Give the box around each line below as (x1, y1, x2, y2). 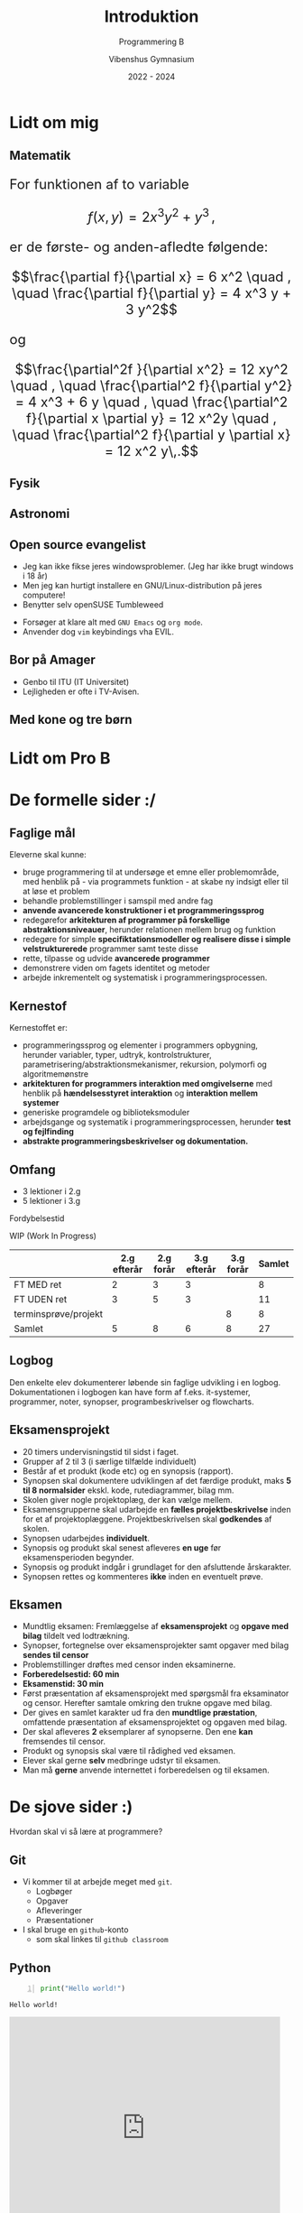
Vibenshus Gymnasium (108, 53, 195, 64)
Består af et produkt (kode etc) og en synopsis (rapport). (22, 1465, 234, 1477)
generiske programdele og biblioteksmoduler (22, 1107, 190, 1118)
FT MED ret (14, 1278, 62, 1291)
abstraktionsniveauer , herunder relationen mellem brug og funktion (22, 924, 277, 935)
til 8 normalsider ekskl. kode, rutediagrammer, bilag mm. (22, 1485, 234, 1495)
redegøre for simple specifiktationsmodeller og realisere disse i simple (22, 934, 291, 945)
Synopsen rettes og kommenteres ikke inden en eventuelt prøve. (22, 1570, 263, 1581)
